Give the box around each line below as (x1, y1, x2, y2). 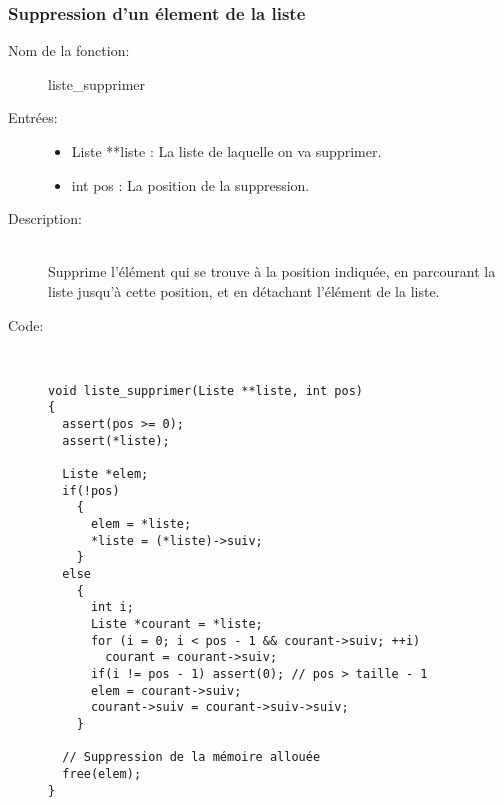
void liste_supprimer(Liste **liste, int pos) (48, 383, 363, 398)
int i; (90, 600, 134, 615)
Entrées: (8, 107, 58, 128)
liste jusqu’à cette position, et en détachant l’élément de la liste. (48, 280, 440, 301)
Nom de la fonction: (8, 40, 130, 61)
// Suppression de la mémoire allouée (62, 750, 321, 765)
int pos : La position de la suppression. (71, 174, 310, 195)
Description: (8, 208, 82, 229)
